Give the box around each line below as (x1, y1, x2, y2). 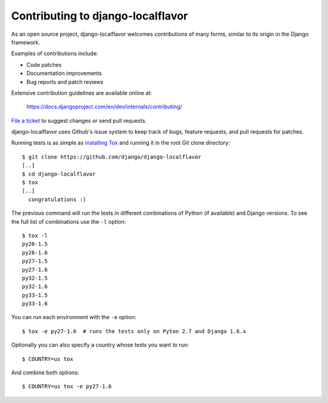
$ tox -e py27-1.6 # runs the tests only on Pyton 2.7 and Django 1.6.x (22, 328, 247, 334)
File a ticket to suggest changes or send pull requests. (11, 117, 147, 124)
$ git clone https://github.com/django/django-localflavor (22, 153, 202, 160)
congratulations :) (28, 196, 86, 203)
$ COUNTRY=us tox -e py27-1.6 (22, 383, 112, 390)
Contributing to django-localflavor (11, 9, 188, 22)
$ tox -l (22, 232, 48, 239)
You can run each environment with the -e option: (11, 314, 137, 321)
